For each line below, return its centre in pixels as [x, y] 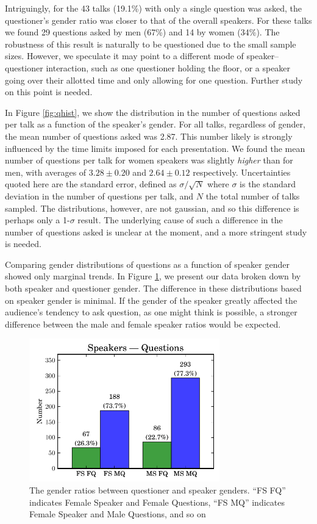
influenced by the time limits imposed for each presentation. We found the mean [155, 148]
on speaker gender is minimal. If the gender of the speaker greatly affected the [151, 300]
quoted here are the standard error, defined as [91, 184]
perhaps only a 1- [37, 220]
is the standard [268, 184]
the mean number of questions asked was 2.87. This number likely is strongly [149, 136]
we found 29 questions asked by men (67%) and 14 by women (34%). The [142, 32]
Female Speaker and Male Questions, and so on [118, 514]
